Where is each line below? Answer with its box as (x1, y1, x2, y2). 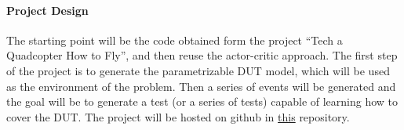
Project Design (6, 2, 89, 18)
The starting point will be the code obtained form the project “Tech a (6, 31, 343, 48)
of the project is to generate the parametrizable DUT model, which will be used (6, 62, 390, 78)
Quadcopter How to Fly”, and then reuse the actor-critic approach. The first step (6, 47, 398, 63)
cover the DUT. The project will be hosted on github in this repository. (6, 108, 350, 125)
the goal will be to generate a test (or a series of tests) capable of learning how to (6, 93, 399, 110)
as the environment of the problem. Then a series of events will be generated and (6, 78, 396, 94)
